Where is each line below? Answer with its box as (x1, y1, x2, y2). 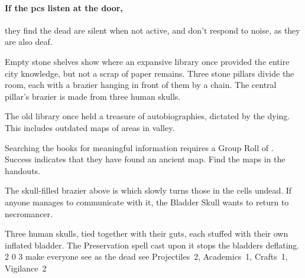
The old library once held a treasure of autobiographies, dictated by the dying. (5, 110, 290, 122)
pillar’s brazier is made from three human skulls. (5, 90, 181, 102)
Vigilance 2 (5, 261, 47, 274)
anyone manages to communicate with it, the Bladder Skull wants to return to (5, 195, 289, 208)
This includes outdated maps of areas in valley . (5, 121, 175, 133)
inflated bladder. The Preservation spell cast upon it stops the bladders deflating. (5, 238, 300, 251)
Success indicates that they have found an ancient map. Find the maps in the (5, 153, 285, 165)
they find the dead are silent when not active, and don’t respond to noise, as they (5, 24, 300, 36)
